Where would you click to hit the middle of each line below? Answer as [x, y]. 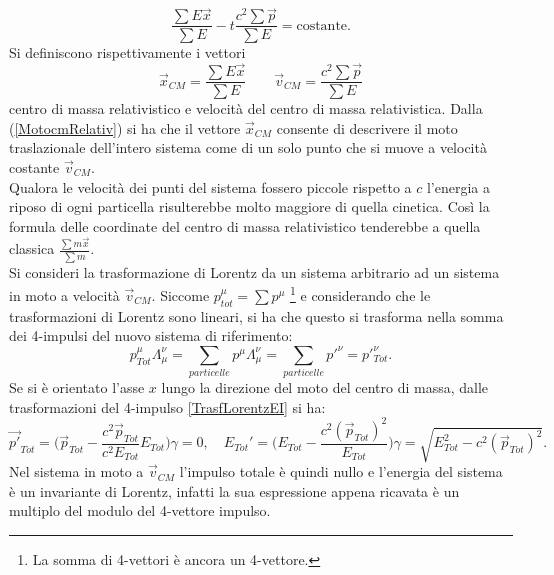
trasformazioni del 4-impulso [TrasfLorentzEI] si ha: [167, 406]
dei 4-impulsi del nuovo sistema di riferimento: [151, 335]
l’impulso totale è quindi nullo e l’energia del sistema [341, 471]
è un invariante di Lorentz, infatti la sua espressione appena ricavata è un [234, 490]
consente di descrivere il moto [367, 127]
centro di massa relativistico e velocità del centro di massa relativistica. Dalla [246, 108]
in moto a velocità [64, 294]
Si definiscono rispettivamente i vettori [127, 52]
